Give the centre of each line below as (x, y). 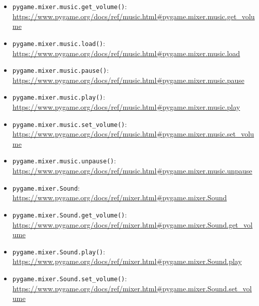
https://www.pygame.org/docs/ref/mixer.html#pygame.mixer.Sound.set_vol (132, 288)
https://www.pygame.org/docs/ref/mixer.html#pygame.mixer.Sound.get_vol (133, 224)
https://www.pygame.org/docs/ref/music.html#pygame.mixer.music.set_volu (133, 134)
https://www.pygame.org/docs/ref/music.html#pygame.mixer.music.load (126, 53)
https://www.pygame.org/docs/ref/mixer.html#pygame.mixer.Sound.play (127, 261)
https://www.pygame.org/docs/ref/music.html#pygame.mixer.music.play (126, 107)
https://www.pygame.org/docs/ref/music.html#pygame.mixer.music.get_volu (134, 16)
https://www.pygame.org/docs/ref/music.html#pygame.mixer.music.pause (128, 80)
